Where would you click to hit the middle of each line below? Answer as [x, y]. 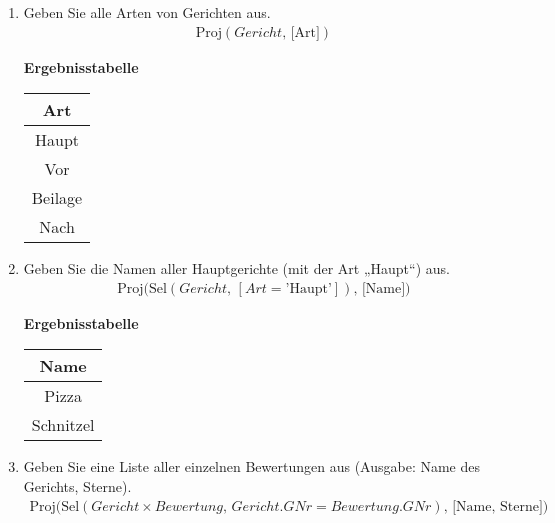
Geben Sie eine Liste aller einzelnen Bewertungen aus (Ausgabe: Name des [251, 466]
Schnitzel [63, 425]
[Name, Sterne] [497, 506]
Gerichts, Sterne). [77, 486]
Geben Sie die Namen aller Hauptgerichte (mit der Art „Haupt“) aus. [236, 268]
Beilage [57, 198]
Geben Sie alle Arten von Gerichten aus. [147, 12]
